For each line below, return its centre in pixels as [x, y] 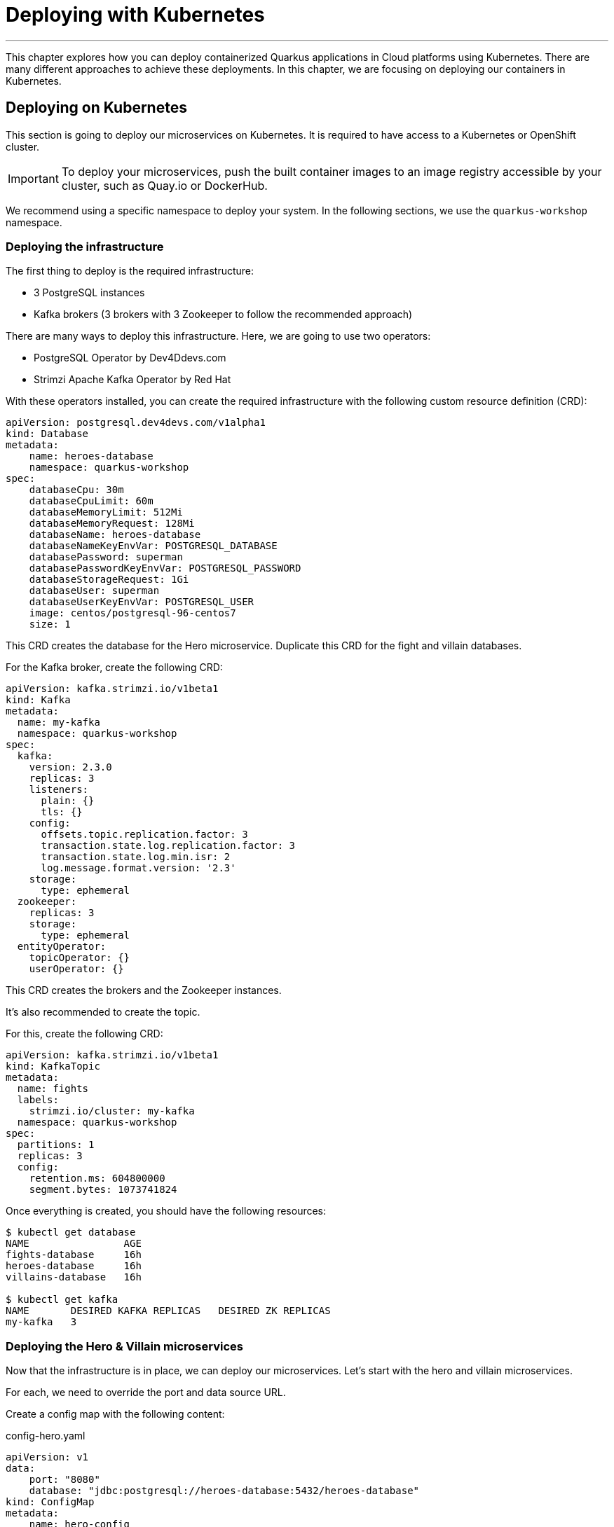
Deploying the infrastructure [85, 246]
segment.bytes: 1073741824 [103, 1190]
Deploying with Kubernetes [135, 15]
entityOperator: [62, 947]
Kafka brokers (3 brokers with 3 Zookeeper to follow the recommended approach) [223, 315]
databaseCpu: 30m [76, 490]
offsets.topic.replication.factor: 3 [144, 835]
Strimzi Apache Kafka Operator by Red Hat [132, 380]
